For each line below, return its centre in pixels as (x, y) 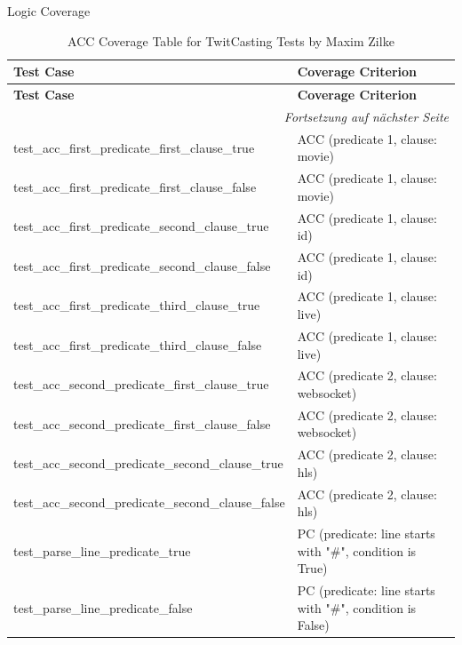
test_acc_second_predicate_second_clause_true (148, 463)
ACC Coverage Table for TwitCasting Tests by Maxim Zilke (231, 40)
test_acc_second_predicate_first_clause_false (142, 423)
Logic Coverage (49, 11)
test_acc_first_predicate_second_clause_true (141, 226)
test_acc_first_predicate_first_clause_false (135, 186)
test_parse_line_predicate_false (103, 607)
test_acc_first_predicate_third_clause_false (138, 344)
